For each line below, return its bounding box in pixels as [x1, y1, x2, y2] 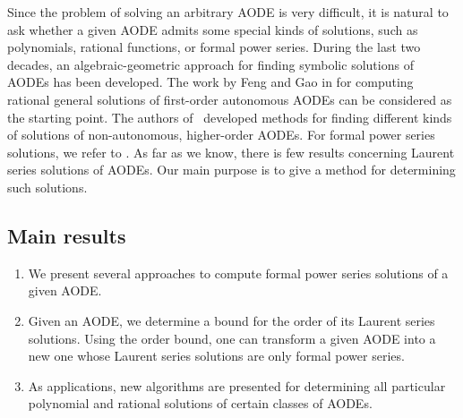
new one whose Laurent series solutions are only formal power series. [28, 346, 405, 365]
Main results [7, 221, 126, 249]
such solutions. [7, 177, 88, 196]
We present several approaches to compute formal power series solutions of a [28, 263, 449, 282]
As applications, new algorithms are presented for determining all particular [28, 376, 446, 395]
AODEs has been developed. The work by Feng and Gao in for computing [7, 73, 414, 91]
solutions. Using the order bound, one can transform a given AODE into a [28, 328, 436, 347]
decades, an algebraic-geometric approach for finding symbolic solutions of [7, 55, 414, 73]
